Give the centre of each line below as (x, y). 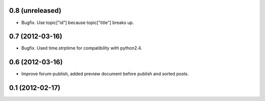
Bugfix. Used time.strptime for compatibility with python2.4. (82, 48)
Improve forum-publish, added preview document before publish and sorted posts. (105, 74)
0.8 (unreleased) (35, 11)
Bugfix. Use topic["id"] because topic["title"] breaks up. (78, 23)
